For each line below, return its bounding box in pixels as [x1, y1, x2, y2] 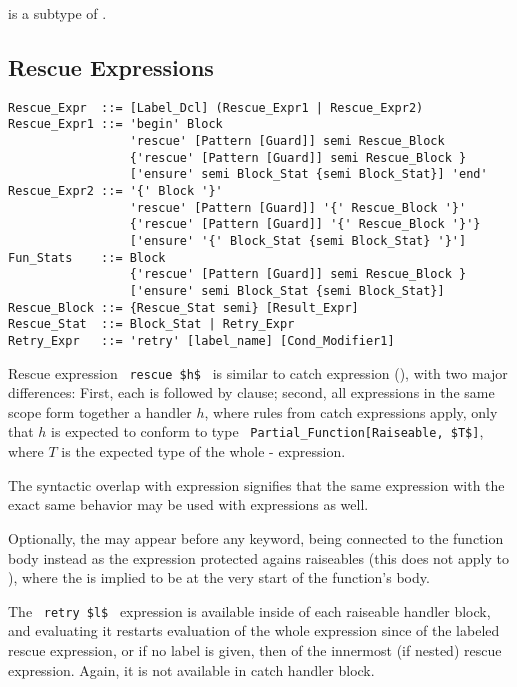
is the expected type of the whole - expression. [61, 441, 346, 462]
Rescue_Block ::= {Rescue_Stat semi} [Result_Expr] [8, 300, 359, 315]
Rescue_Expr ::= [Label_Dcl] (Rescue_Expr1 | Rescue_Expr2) [8, 100, 424, 115]
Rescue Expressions [8, 51, 214, 82]
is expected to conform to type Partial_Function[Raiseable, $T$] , [51, 421, 484, 442]
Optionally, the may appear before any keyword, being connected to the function [8, 527, 504, 548]
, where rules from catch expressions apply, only [204, 401, 498, 422]
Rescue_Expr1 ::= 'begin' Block [8, 117, 223, 132]
